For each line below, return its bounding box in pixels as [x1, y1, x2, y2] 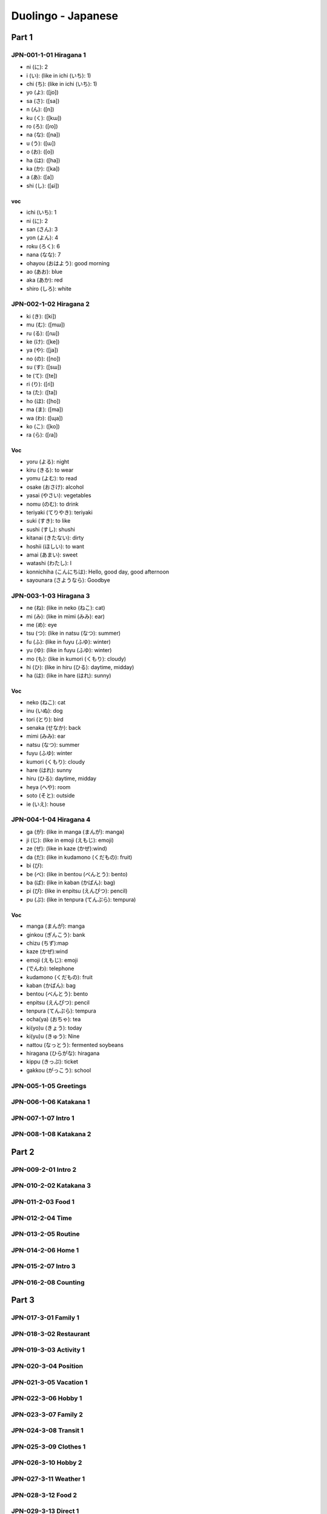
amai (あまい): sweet [26, 551, 78, 558]
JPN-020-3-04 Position [11, 1362, 84, 1370]
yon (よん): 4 [26, 234, 59, 242]
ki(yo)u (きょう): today [26, 1024, 82, 1031]
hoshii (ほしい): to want [26, 543, 85, 550]
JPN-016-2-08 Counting [11, 1278, 85, 1286]
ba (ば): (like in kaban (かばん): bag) [26, 879, 116, 886]
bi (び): [26, 862, 44, 869]
